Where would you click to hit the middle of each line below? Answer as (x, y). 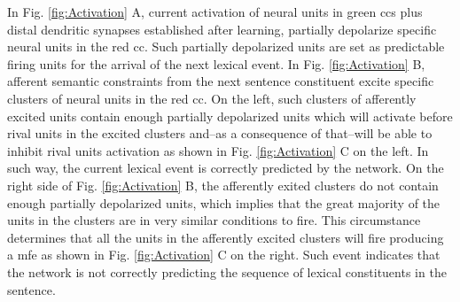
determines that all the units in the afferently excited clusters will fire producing (226, 237)
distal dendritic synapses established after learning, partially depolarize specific (222, 29)
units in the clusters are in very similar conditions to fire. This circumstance (214, 220)
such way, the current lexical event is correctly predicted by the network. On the (226, 168)
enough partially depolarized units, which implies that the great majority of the (224, 202)
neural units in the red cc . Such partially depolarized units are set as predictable (226, 46)
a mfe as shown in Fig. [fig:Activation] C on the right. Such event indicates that (224, 255)
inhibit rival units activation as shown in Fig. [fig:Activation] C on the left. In (218, 150)
